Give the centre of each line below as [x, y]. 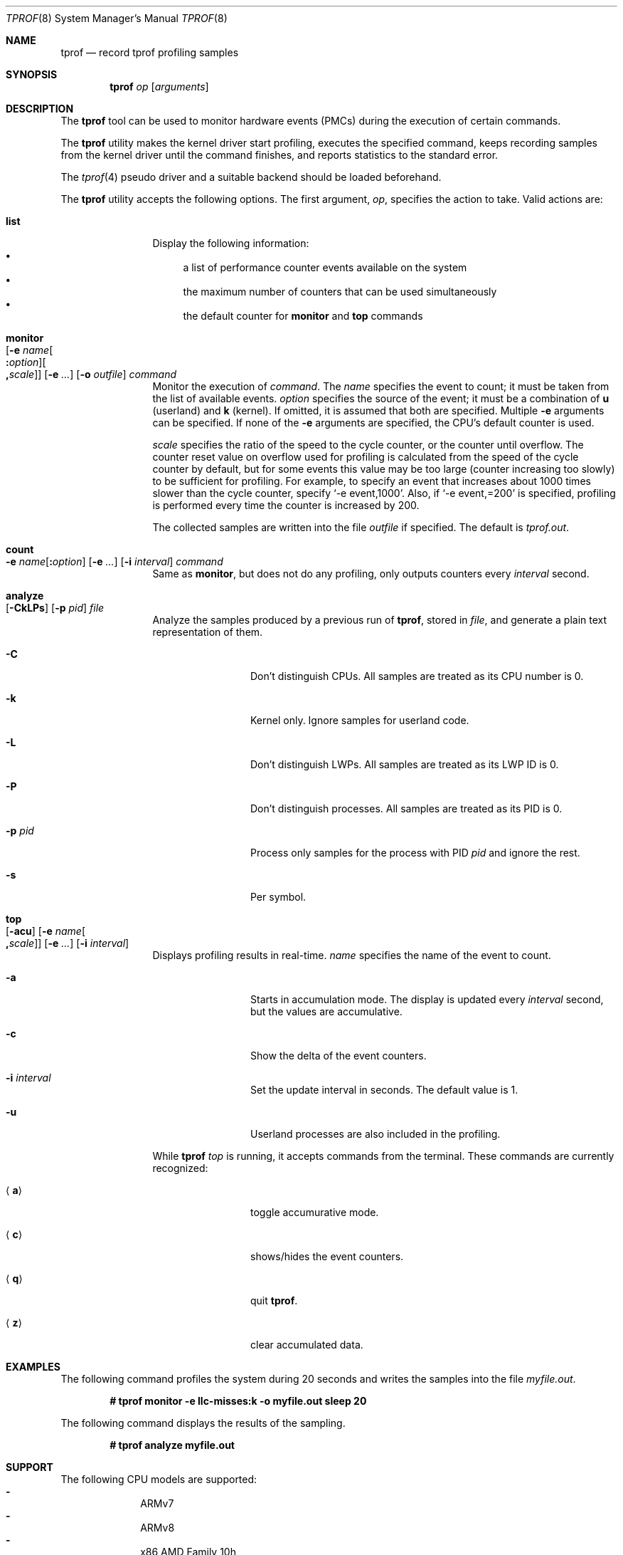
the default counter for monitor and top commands [303, 316]
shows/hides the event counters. [327, 1256]
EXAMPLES [33, 1367]
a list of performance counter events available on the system [325, 267]
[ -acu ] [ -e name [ [46, 931]
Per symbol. [278, 897]
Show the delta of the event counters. [339, 1056]
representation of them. [208, 632]
